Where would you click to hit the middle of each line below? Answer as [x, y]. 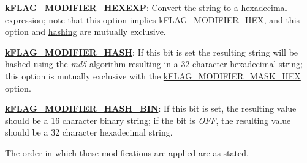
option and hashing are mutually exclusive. [85, 31]
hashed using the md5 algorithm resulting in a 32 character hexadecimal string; [154, 64]
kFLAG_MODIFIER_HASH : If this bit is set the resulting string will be [152, 52]
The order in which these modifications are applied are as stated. [127, 152]
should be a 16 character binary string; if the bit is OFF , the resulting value [148, 120]
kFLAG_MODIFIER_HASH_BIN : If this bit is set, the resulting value [151, 108]
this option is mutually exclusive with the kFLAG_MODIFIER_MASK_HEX [153, 75]
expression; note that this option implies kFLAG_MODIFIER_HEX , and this [153, 19]
